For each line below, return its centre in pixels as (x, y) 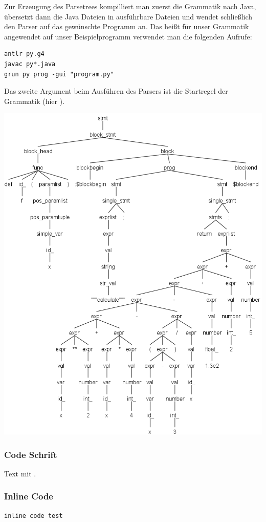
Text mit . (20, 473)
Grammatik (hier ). (35, 101)
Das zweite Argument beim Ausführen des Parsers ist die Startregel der (116, 91)
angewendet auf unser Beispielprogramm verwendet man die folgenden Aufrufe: (128, 36)
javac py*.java (30, 64)
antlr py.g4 (24, 54)
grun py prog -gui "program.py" (59, 74)
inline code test (34, 516)
